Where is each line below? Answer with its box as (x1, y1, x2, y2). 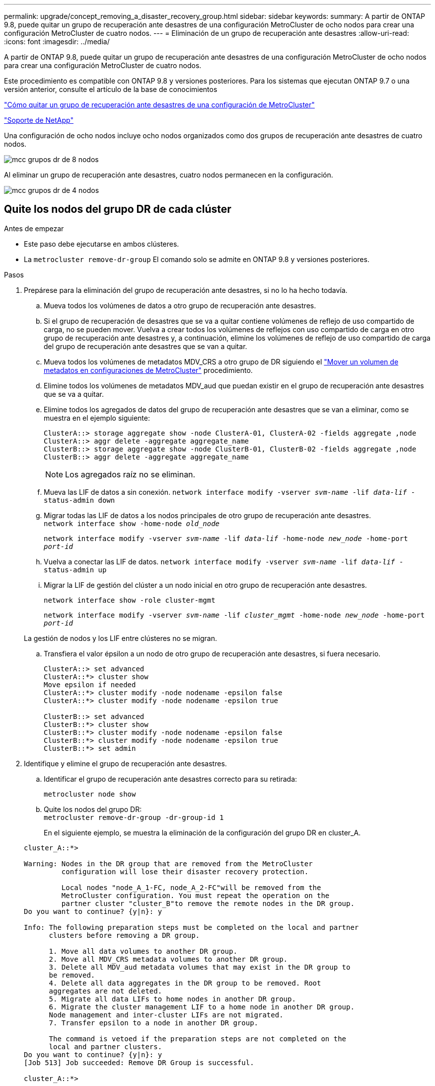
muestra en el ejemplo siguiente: (44, 413, 150, 422)
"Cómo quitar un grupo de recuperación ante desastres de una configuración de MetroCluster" (4, 100, 315, 109)
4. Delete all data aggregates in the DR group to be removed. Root (49, 979, 321, 987)
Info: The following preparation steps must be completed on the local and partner (24, 923, 359, 931)
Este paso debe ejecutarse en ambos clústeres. (24, 239, 179, 248)
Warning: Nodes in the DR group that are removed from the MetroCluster (24, 859, 313, 868)
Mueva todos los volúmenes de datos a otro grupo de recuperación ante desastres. (44, 301, 316, 310)
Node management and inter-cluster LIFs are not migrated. (49, 1010, 284, 1019)
